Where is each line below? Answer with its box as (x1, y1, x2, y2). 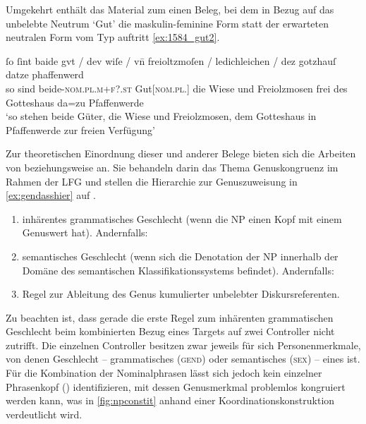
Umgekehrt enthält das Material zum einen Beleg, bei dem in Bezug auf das (6, 2, 334, 16)
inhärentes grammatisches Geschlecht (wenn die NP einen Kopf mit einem (22, 211, 342, 226)
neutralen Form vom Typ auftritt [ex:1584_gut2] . (6, 30, 220, 44)
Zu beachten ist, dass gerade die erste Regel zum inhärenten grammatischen (6, 310, 334, 325)
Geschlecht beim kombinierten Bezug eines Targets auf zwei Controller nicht (6, 324, 335, 339)
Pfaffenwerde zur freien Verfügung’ (6, 122, 155, 137)
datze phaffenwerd (6, 67, 84, 82)
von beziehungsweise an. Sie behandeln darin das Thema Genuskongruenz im (6, 159, 338, 174)
